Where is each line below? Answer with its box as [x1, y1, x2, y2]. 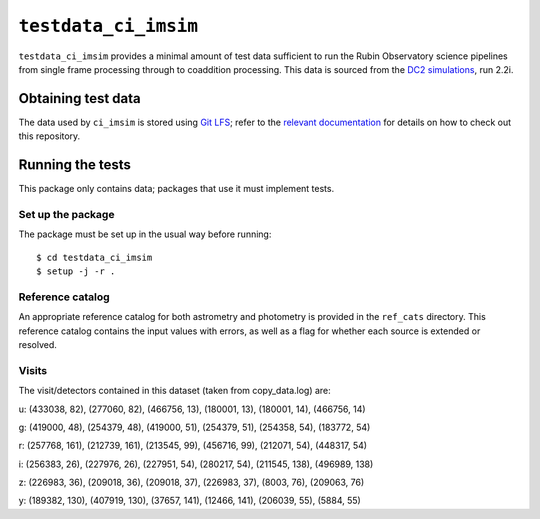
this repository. [18, 130, 81, 142]
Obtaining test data [18, 90, 142, 107]
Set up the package [18, 207, 115, 221]
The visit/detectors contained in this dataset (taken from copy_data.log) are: [18, 385, 332, 397]
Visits [18, 363, 48, 377]
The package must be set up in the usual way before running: [18, 228, 272, 240]
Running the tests [18, 156, 132, 174]
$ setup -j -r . [36, 266, 116, 277]
